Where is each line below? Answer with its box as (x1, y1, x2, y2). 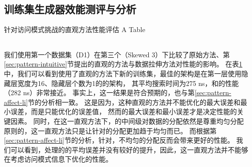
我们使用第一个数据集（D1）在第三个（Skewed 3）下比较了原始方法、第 (4, 49, 230, 59)
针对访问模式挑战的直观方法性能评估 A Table (4, 24, 145, 34)
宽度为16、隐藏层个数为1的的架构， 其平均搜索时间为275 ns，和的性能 (17, 78, 239, 88)
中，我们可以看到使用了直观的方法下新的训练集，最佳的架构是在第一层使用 (4, 68, 241, 78)
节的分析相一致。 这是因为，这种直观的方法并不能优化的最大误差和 (28, 97, 241, 107)
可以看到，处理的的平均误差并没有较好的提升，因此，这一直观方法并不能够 (10, 144, 248, 154)
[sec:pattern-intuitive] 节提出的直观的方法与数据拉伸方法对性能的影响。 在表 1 (4, 59, 243, 69)
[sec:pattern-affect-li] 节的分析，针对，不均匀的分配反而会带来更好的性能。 (4, 135, 234, 145)
